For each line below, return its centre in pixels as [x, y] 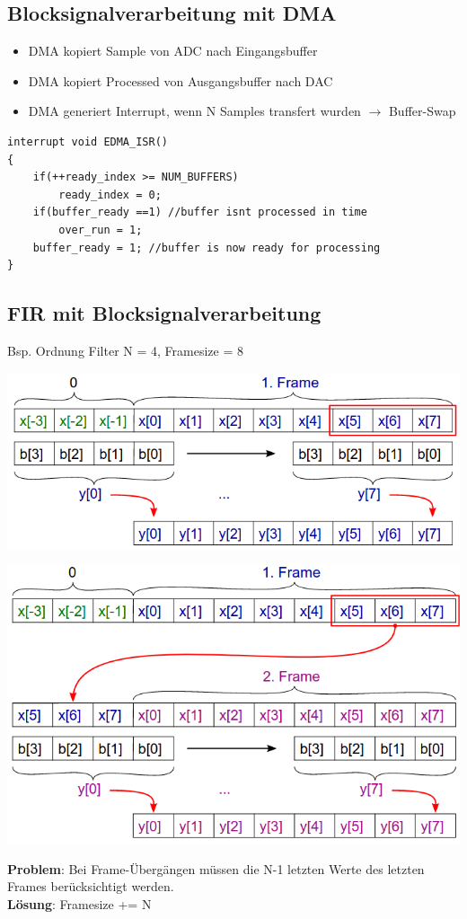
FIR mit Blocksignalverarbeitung [164, 313]
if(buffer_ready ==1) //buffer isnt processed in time [200, 212]
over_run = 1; [101, 230]
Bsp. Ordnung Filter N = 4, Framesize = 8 [125, 350]
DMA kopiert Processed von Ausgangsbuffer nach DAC [181, 80]
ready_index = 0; [110, 194]
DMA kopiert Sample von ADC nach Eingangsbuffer [173, 51]
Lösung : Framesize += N [79, 903]
